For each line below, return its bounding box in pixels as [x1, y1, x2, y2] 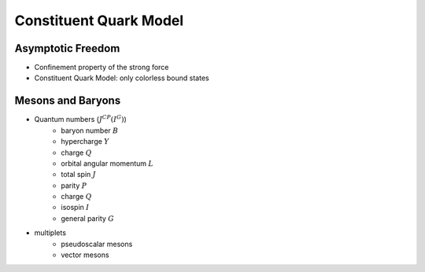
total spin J [61, 170, 96, 179]
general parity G [61, 213, 114, 223]
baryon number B [61, 126, 119, 135]
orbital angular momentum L [61, 158, 153, 168]
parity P [61, 181, 87, 190]
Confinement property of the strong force [34, 63, 169, 72]
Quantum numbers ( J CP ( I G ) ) [34, 114, 128, 124]
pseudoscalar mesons [61, 239, 133, 248]
